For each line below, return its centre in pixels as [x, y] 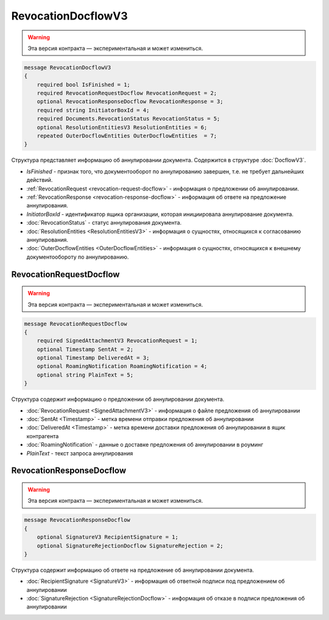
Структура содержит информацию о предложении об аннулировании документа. [118, 399]
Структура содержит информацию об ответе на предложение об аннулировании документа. [133, 570]
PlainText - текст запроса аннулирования [80, 453]
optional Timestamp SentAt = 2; [85, 349]
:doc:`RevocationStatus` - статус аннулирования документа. [104, 223]
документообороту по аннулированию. [78, 257]
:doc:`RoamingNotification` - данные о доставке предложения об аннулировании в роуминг [145, 445]
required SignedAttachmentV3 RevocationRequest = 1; [117, 341]
